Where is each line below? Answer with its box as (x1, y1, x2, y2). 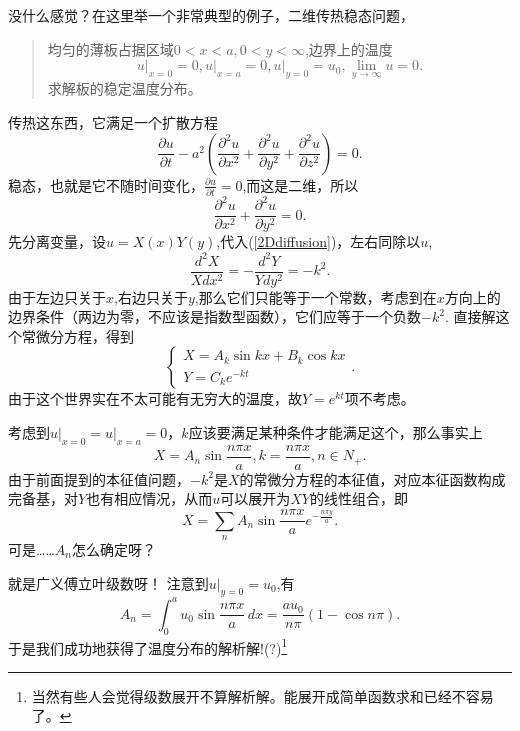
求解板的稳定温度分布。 (47, 78, 202, 99)
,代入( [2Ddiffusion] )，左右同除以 (216, 231, 421, 252)
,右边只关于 (114, 286, 188, 307)
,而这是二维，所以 (242, 174, 359, 195)
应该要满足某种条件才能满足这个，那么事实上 (188, 422, 483, 442)
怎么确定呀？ (71, 538, 156, 559)
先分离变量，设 (8, 231, 106, 252)
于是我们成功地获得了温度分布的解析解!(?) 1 (8, 634, 288, 658)
